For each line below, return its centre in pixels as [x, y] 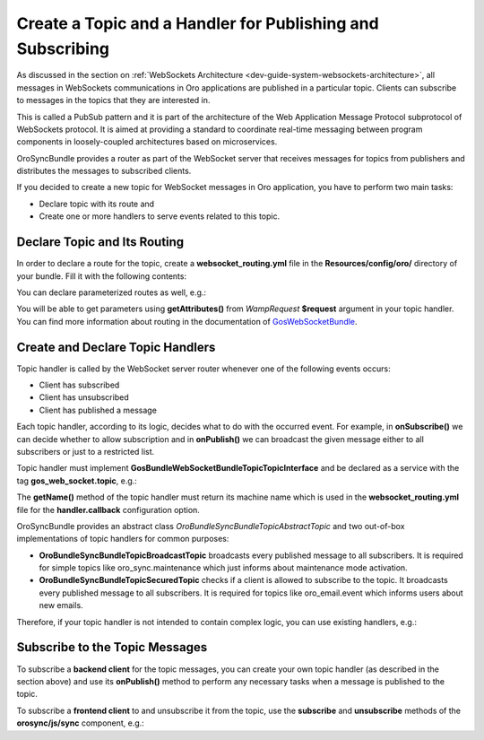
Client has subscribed [79, 385]
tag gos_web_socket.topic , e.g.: [77, 481]
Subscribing [63, 48]
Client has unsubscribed [84, 397]
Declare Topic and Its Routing [100, 242]
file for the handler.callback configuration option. [108, 509]
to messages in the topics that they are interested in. [113, 100]
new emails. [61, 605]
